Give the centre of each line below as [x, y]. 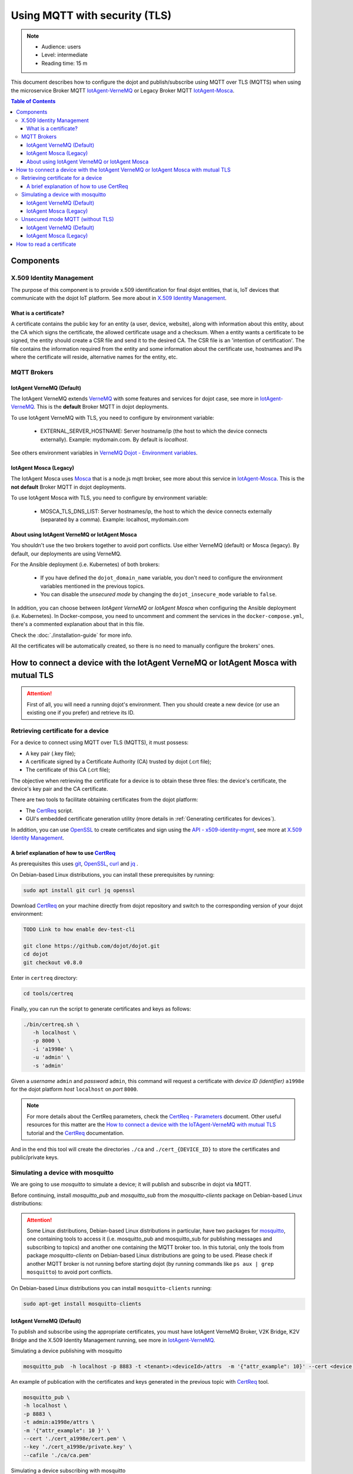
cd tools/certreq [48, 993]
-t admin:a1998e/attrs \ [59, 1422]
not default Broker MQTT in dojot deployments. [69, 487]
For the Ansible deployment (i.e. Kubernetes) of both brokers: [85, 565]
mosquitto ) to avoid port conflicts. [70, 1272]
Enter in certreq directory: [44, 978]
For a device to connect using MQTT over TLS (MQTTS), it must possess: [100, 742]
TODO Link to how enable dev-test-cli [79, 930]
